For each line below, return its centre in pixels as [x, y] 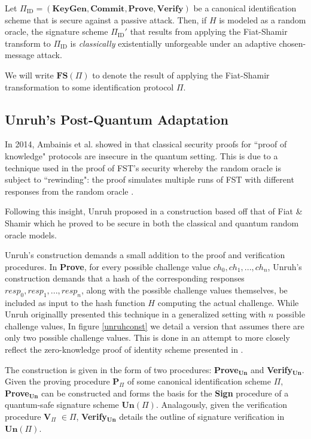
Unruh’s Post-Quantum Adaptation [117, 119]
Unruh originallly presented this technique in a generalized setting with [135, 314]
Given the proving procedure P [62, 381]
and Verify [272, 369]
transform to [28, 43]
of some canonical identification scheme [199, 381]
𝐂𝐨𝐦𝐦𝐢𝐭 [108, 9]
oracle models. [31, 234]
